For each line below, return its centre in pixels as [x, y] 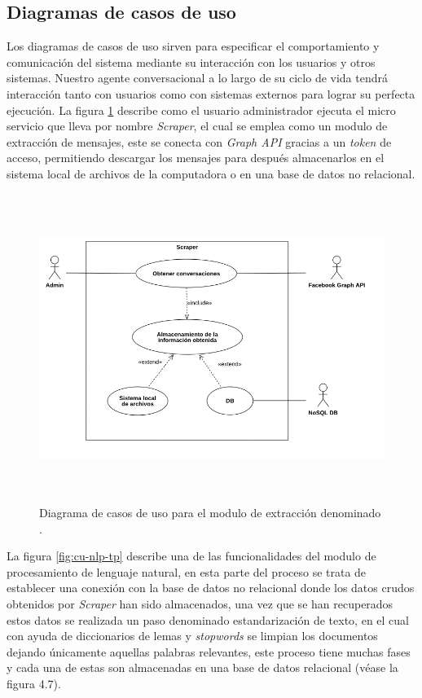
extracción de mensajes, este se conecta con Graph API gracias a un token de [199, 141]
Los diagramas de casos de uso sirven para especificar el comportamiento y [193, 46]
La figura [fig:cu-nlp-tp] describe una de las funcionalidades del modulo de [191, 556]
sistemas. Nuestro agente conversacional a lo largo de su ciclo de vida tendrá [198, 78]
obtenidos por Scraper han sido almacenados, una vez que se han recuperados [200, 604]
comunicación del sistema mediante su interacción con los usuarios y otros [191, 61]
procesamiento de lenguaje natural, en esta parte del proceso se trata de [187, 571]
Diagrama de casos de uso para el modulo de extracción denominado [210, 513]
